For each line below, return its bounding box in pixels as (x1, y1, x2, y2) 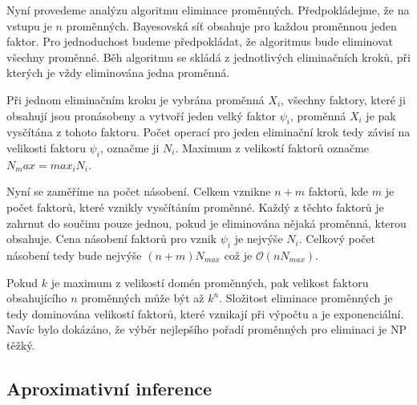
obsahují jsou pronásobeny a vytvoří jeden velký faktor (6, 107, 277, 124)
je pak (366, 107, 396, 124)
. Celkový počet (298, 230, 375, 247)
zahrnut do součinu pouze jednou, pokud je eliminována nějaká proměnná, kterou (6, 214, 407, 231)
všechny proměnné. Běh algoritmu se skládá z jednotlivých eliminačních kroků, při (6, 48, 411, 65)
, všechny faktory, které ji (281, 91, 406, 107)
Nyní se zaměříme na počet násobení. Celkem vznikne (6, 183, 271, 200)
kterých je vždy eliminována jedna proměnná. (6, 64, 230, 81)
